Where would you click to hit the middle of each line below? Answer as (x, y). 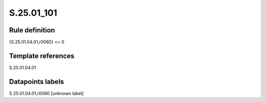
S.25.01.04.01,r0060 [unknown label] (46, 93)
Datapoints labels (36, 82)
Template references (42, 56)
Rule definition (32, 30)
